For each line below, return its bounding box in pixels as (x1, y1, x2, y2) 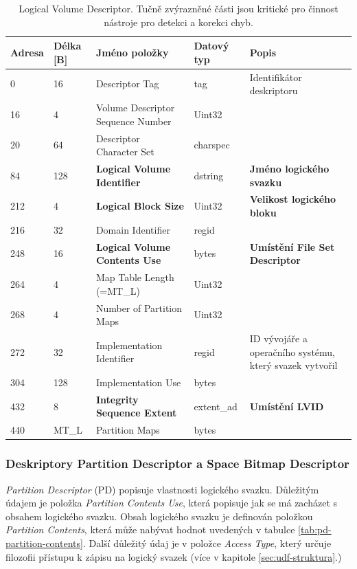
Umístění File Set (249, 239, 335, 254)
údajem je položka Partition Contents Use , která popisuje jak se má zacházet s (5, 495, 338, 510)
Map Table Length (95, 270, 174, 284)
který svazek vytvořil (249, 358, 338, 372)
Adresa (10, 45, 44, 59)
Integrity (95, 392, 139, 406)
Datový (194, 38, 229, 53)
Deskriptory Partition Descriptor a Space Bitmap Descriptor (5, 455, 349, 472)
